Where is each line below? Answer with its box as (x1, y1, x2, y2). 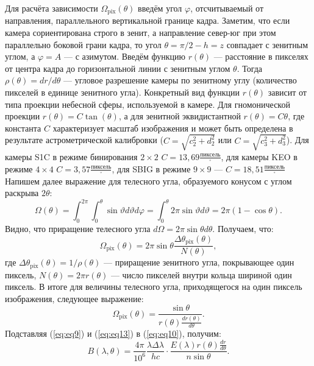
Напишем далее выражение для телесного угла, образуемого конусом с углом (5, 174, 292, 187)
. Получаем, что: (212, 222, 274, 235)
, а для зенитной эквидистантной (118, 110, 241, 122)
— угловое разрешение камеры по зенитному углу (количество (63, 74, 297, 86)
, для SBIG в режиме (112, 162, 191, 175)
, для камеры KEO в (221, 150, 298, 163)
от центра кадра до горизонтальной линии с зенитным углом (5, 62, 230, 74)
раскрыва (5, 186, 39, 199)
